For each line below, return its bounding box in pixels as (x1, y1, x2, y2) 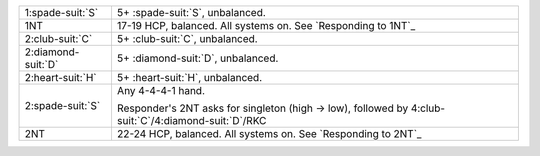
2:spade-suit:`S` (24, 99, 101, 112)
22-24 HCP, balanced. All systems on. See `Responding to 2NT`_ (116, 127, 422, 140)
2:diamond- (24, 45, 80, 59)
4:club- (410, 101, 445, 115)
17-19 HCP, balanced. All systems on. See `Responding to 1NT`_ (116, 19, 416, 32)
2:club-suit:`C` (24, 32, 93, 45)
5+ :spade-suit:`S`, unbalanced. (116, 6, 267, 19)
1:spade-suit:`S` (24, 6, 99, 19)
